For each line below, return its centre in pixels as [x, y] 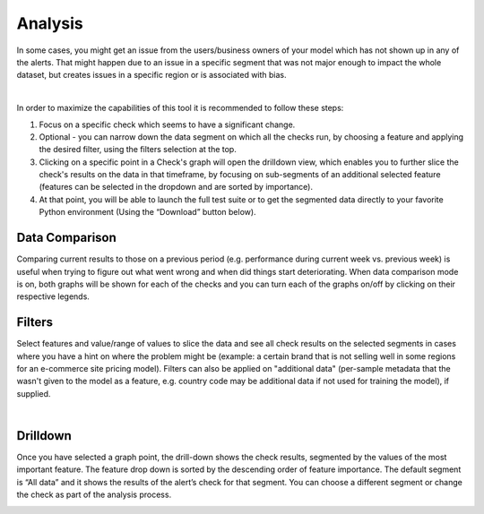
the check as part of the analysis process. [94, 495]
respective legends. [53, 296]
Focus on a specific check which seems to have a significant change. [167, 124]
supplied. [34, 393]
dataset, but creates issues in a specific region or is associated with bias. [151, 75]
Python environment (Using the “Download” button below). [147, 212]
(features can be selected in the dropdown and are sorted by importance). [176, 187]
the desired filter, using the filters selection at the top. [138, 150]
